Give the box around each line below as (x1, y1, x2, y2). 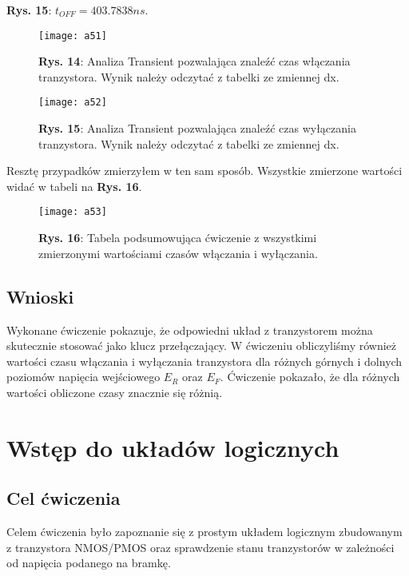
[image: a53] (38, 206, 107, 218)
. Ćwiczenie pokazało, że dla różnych (220, 368, 400, 385)
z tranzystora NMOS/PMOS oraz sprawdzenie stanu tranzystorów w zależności (6, 538, 395, 555)
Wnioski (6, 284, 74, 308)
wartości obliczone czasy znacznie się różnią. (6, 383, 223, 400)
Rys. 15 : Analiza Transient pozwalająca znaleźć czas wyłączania (38, 120, 356, 137)
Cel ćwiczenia (6, 486, 121, 510)
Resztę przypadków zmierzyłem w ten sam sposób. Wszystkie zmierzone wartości (6, 162, 403, 179)
